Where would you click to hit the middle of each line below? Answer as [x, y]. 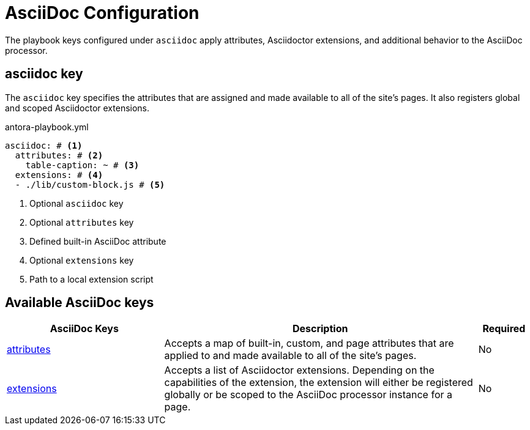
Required [504, 329]
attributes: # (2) [59, 155]
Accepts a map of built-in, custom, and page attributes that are [309, 343]
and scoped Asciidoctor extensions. [77, 108]
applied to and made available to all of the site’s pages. [290, 356]
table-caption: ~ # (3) [82, 165]
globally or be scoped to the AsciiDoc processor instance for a [308, 395]
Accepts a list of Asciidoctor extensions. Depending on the [299, 370]
